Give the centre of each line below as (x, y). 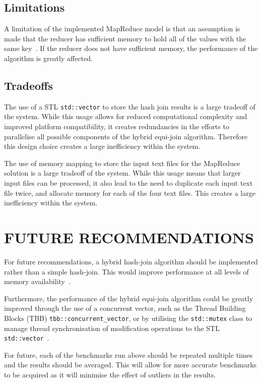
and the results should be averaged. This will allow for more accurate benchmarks (130, 365)
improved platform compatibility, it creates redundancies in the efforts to (117, 126)
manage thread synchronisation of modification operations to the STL (112, 328)
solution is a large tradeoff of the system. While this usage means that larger (122, 173)
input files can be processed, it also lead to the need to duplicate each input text (128, 183)
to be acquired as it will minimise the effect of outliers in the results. (110, 374)
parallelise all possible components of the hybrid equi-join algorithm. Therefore (126, 136)
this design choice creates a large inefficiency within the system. (102, 146)
